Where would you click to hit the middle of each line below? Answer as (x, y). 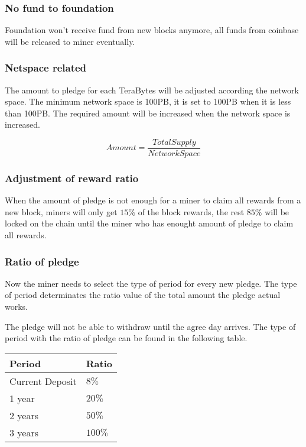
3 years (24, 432)
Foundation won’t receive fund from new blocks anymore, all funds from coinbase (152, 30)
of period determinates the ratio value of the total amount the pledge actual (143, 295)
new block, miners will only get (61, 211)
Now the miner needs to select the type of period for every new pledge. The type (151, 283)
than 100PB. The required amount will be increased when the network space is (148, 113)
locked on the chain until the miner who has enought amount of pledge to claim (149, 223)
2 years (24, 415)
